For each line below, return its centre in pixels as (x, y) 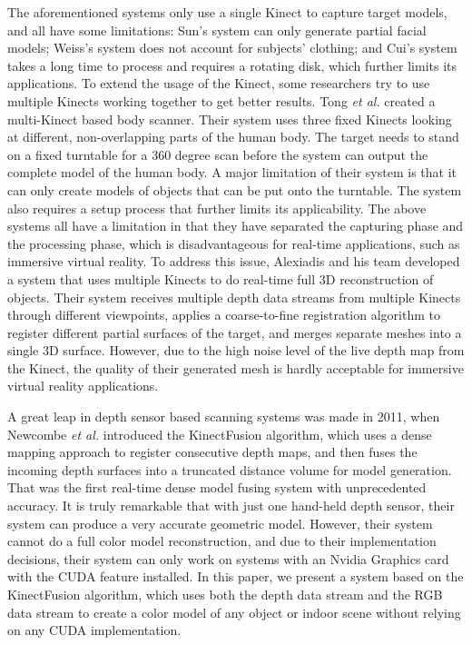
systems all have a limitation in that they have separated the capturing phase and (236, 226)
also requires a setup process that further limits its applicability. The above (217, 208)
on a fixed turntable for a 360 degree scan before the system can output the (218, 154)
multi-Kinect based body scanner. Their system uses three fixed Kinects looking (230, 119)
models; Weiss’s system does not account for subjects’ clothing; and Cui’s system (232, 48)
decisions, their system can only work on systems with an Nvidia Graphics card (228, 558)
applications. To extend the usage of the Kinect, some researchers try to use (219, 83)
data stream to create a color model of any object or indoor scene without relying (234, 612)
